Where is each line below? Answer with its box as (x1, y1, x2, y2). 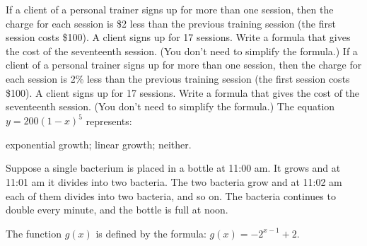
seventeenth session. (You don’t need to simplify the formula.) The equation (6, 99, 335, 114)
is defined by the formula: (95, 225, 206, 240)
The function (6, 225, 62, 240)
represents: (86, 113, 132, 128)
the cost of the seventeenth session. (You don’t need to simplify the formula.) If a (6, 43, 358, 58)
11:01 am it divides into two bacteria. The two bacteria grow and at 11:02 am (6, 175, 342, 189)
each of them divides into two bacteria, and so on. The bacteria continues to (6, 188, 336, 203)
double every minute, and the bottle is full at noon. (6, 202, 228, 217)
